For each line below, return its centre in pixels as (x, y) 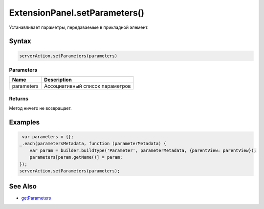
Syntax (20, 41)
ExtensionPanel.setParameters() (77, 13)
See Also (23, 186)
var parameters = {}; (48, 137)
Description (58, 80)
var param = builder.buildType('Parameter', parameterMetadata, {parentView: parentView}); (143, 150)
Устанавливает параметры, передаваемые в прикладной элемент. (79, 27)
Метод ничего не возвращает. (40, 108)
